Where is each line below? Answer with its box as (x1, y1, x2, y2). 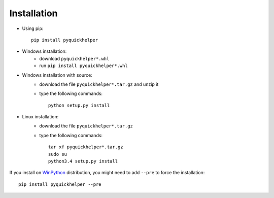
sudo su (48, 151, 67, 157)
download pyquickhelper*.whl (39, 55, 110, 61)
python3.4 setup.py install (48, 158, 118, 164)
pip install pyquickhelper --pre (18, 181, 101, 187)
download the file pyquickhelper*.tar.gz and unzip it (39, 81, 159, 87)
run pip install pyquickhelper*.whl (39, 62, 128, 69)
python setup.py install (48, 102, 110, 108)
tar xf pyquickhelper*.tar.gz (48, 144, 124, 150)
